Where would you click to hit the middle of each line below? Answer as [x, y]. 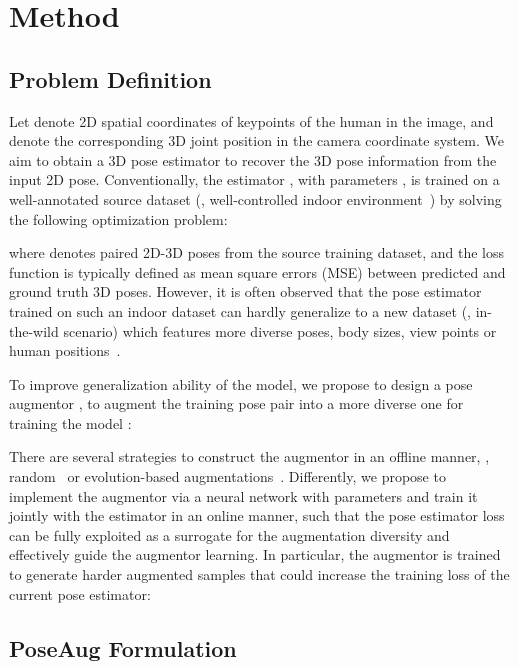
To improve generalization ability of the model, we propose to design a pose [241, 383]
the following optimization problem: [118, 218]
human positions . [65, 350]
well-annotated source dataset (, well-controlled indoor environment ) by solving [255, 198]
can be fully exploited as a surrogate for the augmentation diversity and [229, 534]
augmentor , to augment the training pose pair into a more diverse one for [236, 403]
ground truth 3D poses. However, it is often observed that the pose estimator [245, 291]
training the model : [70, 422]
